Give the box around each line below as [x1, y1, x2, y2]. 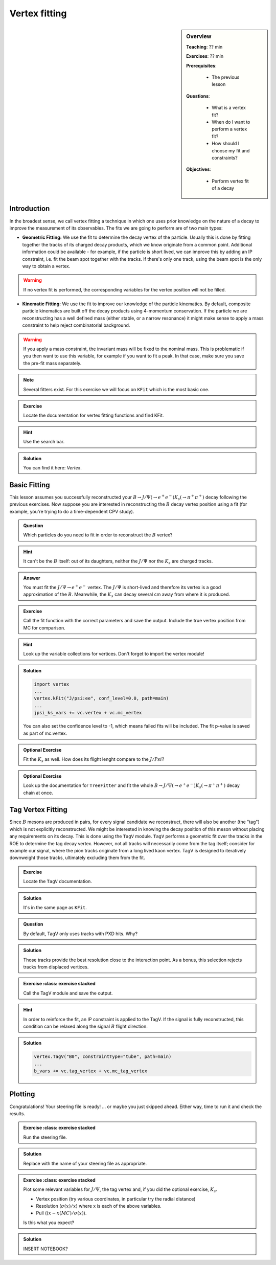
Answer [23, 575, 40, 581]
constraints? [212, 154, 238, 161]
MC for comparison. [23, 624, 66, 631]
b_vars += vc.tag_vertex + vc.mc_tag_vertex [34, 1068, 148, 1074]
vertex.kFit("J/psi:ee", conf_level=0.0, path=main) [34, 695, 169, 702]
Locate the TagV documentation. [23, 878, 92, 885]
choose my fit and [212, 147, 250, 153]
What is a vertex [212, 105, 246, 111]
